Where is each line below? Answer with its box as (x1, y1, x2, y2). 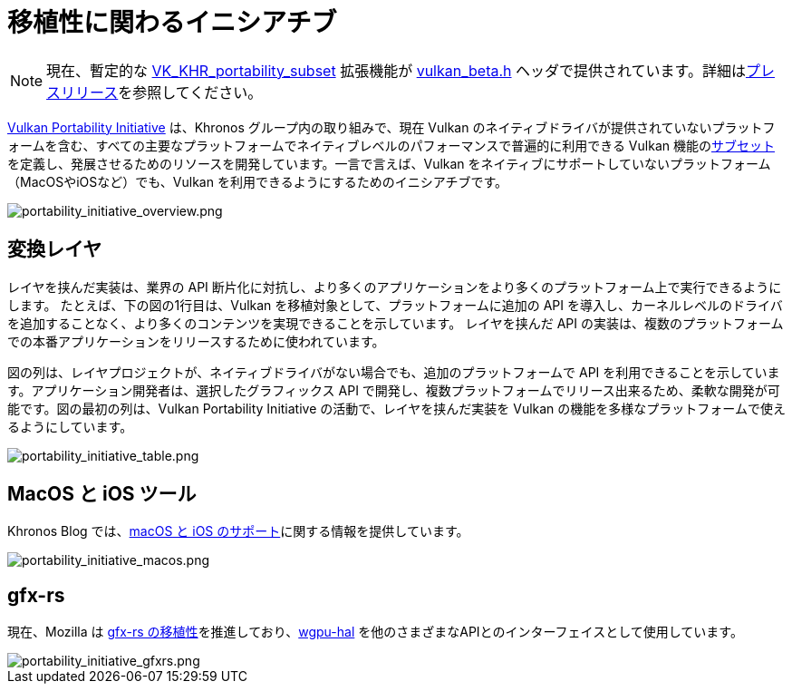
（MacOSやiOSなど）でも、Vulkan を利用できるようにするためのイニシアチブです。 (7, 173, 508, 190)
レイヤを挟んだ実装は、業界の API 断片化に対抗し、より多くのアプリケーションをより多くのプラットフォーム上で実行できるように (7, 278, 782, 295)
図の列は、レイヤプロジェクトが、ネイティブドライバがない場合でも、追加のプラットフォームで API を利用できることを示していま (7, 364, 780, 380)
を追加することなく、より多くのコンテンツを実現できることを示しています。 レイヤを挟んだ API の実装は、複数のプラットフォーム (7, 315, 784, 331)
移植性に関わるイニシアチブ (7, 7, 337, 38)
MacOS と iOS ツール (7, 482, 197, 506)
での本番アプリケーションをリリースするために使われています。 (7, 333, 385, 349)
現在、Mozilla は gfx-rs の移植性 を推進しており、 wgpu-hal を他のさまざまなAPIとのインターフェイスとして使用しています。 (7, 624, 743, 640)
